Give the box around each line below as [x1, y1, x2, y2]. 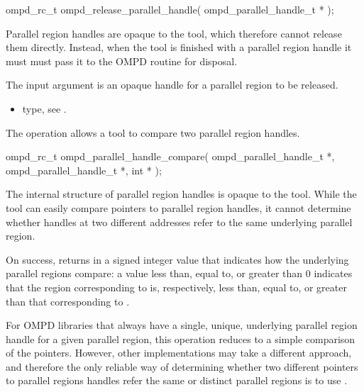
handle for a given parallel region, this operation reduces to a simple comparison [6, 331, 355, 346]
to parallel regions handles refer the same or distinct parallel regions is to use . [6, 373, 348, 388]
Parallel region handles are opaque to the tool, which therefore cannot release [6, 26, 342, 40]
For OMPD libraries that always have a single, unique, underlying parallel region [6, 318, 358, 332]
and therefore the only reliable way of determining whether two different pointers [6, 359, 358, 374]
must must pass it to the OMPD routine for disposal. [6, 53, 238, 68]
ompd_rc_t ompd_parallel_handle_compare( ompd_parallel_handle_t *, [6, 149, 335, 164]
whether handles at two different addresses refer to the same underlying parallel [6, 214, 353, 229]
